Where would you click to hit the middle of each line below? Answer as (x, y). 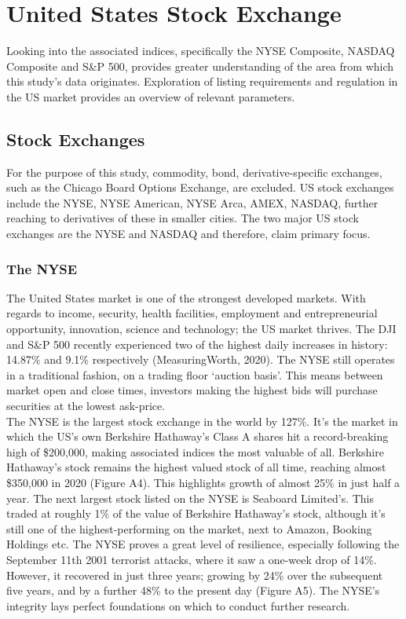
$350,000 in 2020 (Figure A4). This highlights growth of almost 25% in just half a (203, 483)
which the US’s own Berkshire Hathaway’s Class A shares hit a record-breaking (198, 436)
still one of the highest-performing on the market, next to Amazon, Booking (189, 528)
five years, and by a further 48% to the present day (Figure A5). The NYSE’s (193, 590)
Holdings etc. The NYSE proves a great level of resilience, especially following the (203, 544)
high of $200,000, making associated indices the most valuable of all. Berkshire (195, 451)
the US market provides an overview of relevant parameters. (151, 96)
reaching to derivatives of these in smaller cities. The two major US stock (183, 218)
